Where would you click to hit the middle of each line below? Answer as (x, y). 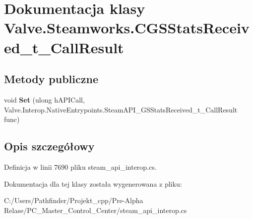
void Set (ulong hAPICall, (44, 99)
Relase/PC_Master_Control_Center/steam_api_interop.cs (95, 210)
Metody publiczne (51, 79)
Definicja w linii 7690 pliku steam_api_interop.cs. (80, 166)
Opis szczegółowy (49, 146)
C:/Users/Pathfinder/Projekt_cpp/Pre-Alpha (74, 200)
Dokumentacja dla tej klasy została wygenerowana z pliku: (93, 183)
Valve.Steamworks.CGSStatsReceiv (127, 28)
